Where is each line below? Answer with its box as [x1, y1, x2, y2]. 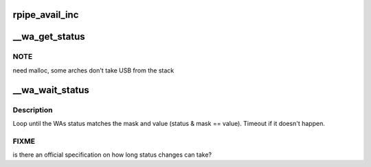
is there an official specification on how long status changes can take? [12, 151, 212, 159]
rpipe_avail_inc [12, 9, 79, 21]
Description [12, 105, 53, 114]
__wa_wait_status [12, 84, 89, 96]
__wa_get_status [12, 31, 85, 42]
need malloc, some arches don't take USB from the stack [12, 66, 175, 75]
